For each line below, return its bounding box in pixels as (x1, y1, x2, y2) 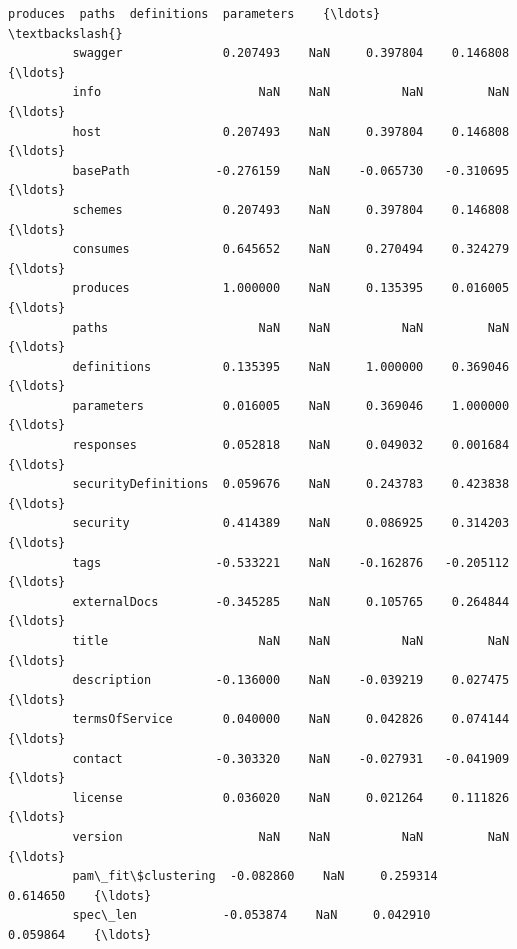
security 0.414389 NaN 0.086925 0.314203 (72, 516, 510, 531)
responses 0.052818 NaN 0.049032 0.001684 (72, 438, 510, 453)
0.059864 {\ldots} (8, 927, 152, 942)
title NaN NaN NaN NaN (72, 634, 510, 648)
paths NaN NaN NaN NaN (72, 320, 510, 335)
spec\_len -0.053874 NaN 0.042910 (72, 908, 431, 923)
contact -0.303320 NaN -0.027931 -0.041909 (72, 751, 510, 766)
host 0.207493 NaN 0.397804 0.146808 (72, 124, 510, 139)
